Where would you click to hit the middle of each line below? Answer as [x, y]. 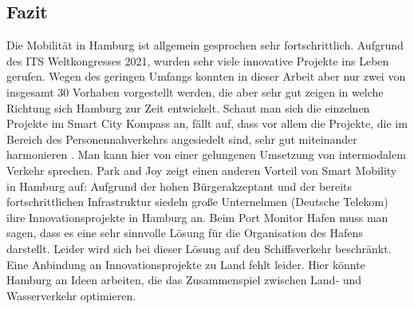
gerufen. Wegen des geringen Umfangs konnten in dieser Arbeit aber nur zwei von [206, 76]
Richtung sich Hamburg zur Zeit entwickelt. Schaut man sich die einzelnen [188, 107]
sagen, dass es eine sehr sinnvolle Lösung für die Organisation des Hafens [185, 233]
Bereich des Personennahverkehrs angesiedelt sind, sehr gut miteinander [182, 139]
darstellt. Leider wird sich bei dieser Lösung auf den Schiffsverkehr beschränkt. [199, 248]
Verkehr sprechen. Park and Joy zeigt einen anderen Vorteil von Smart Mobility [202, 170]
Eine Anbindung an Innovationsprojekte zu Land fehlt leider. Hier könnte [186, 264]
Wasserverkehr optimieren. [71, 295]
